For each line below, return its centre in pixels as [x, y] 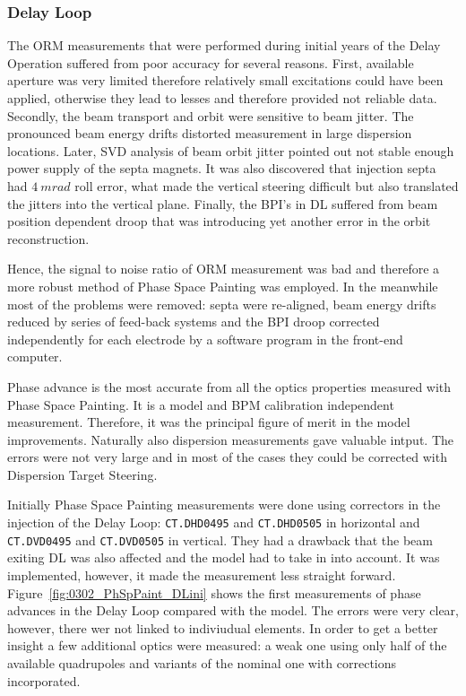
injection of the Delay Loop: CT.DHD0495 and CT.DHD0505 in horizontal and [214, 522]
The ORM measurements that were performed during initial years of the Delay [224, 45]
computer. [35, 357]
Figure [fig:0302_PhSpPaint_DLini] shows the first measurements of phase [214, 592]
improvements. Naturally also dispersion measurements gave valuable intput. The [230, 439]
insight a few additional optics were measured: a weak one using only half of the [227, 645]
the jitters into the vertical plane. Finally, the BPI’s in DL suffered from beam [223, 203]
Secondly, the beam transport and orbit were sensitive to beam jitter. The [211, 115]
